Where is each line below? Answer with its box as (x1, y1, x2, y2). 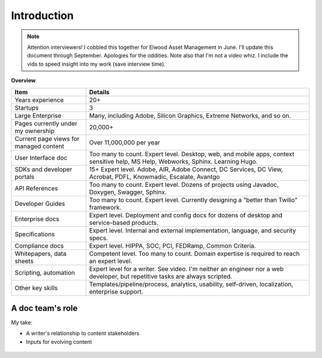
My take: (11, 319, 33, 326)
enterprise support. (89, 287, 144, 295)
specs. (89, 233, 109, 242)
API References (14, 184, 58, 192)
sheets (14, 257, 34, 265)
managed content (14, 142, 64, 150)
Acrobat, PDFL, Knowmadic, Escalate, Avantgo (89, 172, 220, 181)
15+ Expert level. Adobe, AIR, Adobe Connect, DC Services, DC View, (89, 165, 283, 173)
